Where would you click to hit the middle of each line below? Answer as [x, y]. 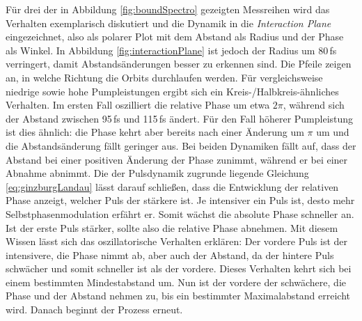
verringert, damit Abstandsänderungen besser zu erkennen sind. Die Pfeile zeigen [179, 64]
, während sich [314, 105]
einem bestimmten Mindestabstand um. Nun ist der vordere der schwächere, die [176, 282]
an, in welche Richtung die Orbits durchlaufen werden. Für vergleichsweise [164, 77]
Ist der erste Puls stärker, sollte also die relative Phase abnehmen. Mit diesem [172, 227]
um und [333, 132]
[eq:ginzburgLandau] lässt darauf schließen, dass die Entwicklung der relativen [172, 186]
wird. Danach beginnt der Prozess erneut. [94, 310]
